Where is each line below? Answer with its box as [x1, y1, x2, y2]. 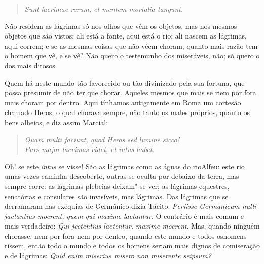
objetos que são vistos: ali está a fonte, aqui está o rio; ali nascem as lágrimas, [5, 30, 247, 41]
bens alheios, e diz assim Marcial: [5, 117, 108, 127]
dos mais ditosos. [5, 60, 57, 70]
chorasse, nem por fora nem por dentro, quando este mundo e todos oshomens [5, 230, 247, 241]
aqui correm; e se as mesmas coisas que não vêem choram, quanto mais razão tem [5, 40, 258, 51]
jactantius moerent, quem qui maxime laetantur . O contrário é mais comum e [5, 210, 244, 221]
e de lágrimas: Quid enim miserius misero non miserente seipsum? [5, 250, 211, 261]
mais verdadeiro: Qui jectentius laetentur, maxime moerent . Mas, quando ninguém [5, 220, 260, 231]
